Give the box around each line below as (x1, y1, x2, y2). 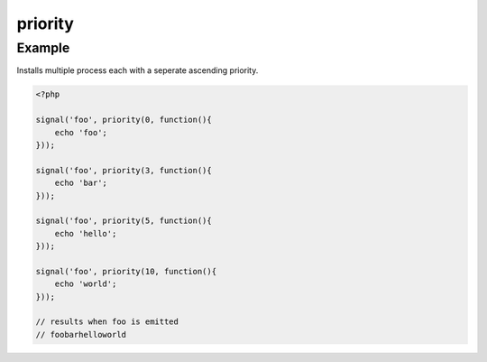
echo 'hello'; (54, 228, 117, 238)
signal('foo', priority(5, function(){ (35, 216, 212, 226)
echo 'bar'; (54, 178, 108, 189)
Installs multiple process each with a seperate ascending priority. (16, 65, 259, 76)
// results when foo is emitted (35, 317, 179, 327)
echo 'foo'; (54, 127, 108, 137)
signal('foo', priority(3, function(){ (35, 165, 212, 175)
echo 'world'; (54, 279, 117, 289)
